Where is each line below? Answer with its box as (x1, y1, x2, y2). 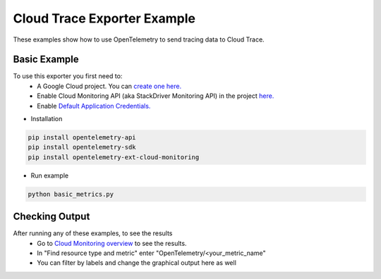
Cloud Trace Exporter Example (13, 11, 195, 26)
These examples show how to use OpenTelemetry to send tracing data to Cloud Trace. (13, 35, 265, 44)
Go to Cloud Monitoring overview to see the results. (37, 239, 187, 247)
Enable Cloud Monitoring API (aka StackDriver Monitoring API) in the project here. (37, 92, 274, 100)
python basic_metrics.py (28, 190, 114, 198)
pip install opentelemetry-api (28, 134, 137, 141)
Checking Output (13, 211, 90, 223)
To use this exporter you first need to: (13, 72, 123, 80)
